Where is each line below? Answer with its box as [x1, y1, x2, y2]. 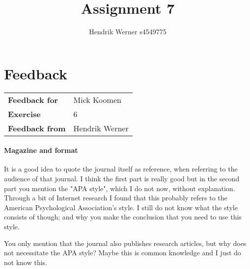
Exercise [8, 108, 41, 120]
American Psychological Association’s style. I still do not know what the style [4, 202, 238, 212]
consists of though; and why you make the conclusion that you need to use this [4, 212, 242, 222]
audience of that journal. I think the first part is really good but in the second [4, 173, 240, 184]
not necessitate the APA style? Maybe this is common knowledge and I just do [4, 247, 241, 258]
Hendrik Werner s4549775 [89, 26, 167, 37]
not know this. [4, 257, 47, 267]
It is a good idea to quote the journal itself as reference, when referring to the [4, 164, 238, 174]
